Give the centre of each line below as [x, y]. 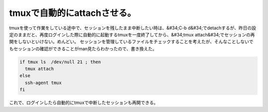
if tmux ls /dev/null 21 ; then [60, 62]
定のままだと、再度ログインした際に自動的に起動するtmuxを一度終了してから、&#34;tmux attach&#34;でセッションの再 [132, 34]
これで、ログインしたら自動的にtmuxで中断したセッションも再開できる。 [84, 103]
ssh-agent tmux [43, 83]
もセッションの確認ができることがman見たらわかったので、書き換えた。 [83, 49]
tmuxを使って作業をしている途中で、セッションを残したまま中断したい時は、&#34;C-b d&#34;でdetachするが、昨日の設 [133, 28]
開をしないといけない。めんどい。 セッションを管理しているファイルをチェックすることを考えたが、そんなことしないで [131, 42]
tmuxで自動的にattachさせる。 [73, 13]
